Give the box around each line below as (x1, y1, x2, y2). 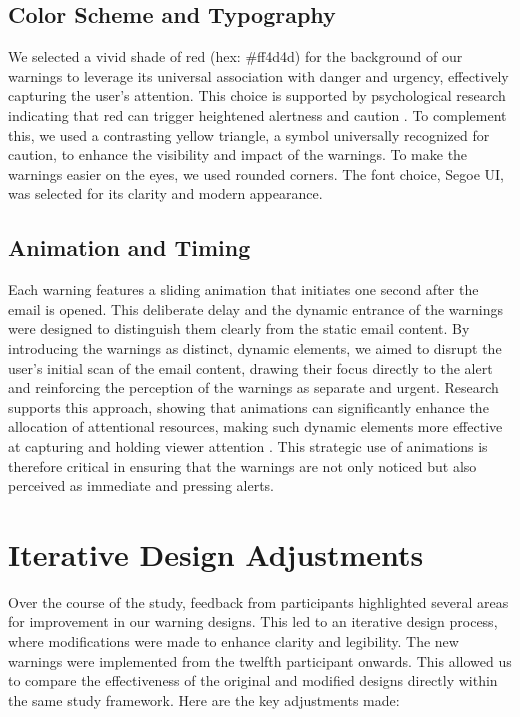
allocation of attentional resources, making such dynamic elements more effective (8, 416, 503, 437)
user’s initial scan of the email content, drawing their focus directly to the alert (8, 357, 493, 378)
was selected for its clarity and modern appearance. (8, 183, 323, 204)
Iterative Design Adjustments (8, 533, 424, 574)
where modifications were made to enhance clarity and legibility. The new (8, 631, 459, 651)
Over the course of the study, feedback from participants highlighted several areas (8, 591, 509, 612)
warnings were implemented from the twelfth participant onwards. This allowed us (8, 650, 512, 671)
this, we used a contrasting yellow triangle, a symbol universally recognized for (8, 124, 490, 145)
